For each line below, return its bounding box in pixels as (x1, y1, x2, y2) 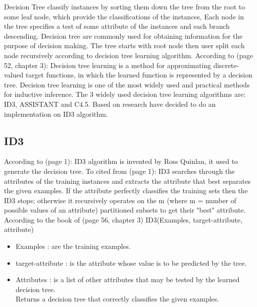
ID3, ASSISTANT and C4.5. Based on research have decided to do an (4, 98, 216, 109)
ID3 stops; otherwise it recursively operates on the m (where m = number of (4, 195, 236, 205)
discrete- (213, 60, 239, 70)
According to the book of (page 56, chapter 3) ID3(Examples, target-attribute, (4, 214, 243, 225)
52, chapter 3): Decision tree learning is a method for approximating (4, 60, 211, 70)
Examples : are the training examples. (15, 241, 131, 251)
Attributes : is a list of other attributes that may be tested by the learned (15, 274, 240, 285)
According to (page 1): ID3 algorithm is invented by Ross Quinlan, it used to (4, 156, 238, 166)
